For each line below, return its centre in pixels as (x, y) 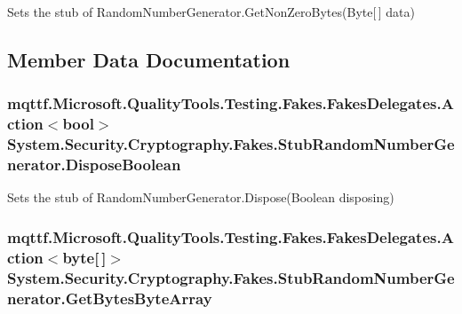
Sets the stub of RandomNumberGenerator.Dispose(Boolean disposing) (201, 197)
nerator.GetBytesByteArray (110, 298)
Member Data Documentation (149, 59)
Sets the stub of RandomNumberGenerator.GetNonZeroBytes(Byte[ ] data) (211, 12)
